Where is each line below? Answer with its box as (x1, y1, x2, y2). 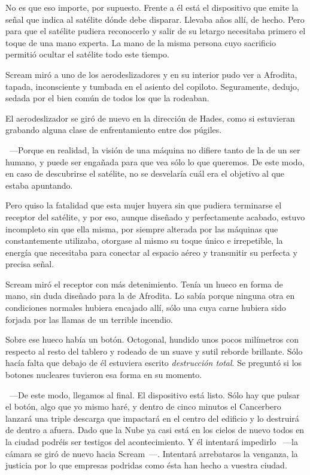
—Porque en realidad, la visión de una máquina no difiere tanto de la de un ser (9, 143, 300, 156)
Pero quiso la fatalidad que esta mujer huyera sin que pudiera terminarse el (5, 199, 282, 211)
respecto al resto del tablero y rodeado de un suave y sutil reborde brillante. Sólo (5, 344, 303, 357)
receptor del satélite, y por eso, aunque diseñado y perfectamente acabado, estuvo (5, 210, 305, 223)
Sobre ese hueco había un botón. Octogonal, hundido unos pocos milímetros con (5, 333, 299, 346)
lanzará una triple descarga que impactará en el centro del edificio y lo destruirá (5, 412, 299, 424)
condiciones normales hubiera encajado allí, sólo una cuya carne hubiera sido (5, 301, 286, 314)
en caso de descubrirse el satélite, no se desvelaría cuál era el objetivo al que (5, 167, 285, 180)
